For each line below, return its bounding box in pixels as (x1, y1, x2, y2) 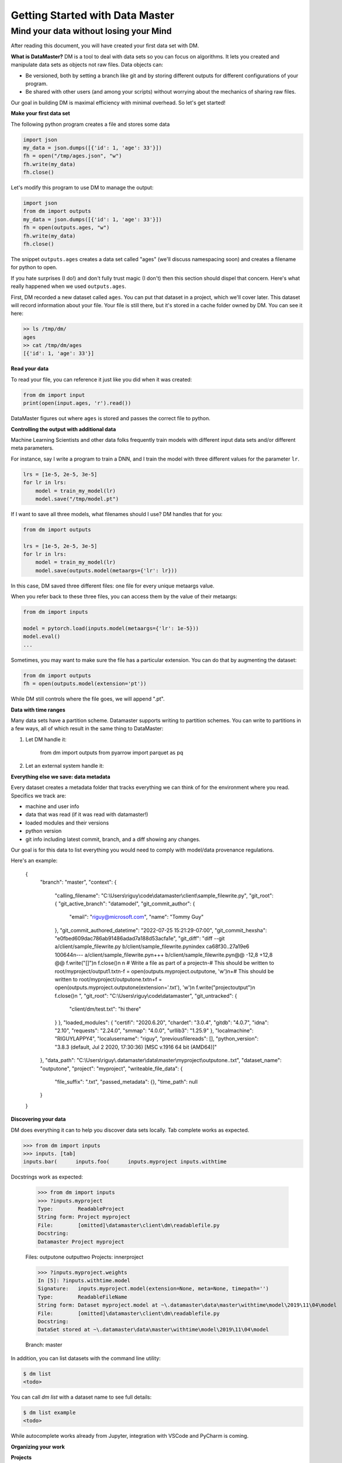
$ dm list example (23, 1409, 76, 1416)
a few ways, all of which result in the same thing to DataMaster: (11, 725, 164, 732)
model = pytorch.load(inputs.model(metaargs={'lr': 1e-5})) (23, 625, 199, 631)
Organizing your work (11, 1443, 65, 1450)
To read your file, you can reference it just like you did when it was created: (11, 376, 192, 383)
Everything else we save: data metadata (11, 773, 110, 780)
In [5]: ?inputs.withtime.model (37, 1277, 131, 1284)
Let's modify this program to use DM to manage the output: (11, 184, 154, 191)
